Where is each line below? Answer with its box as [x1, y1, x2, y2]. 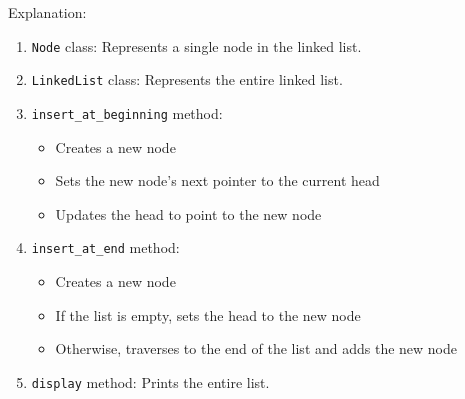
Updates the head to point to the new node [55, 203, 322, 224]
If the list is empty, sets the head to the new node [55, 304, 361, 325]
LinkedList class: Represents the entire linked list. [31, 69, 343, 90]
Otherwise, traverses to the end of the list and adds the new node [55, 338, 458, 359]
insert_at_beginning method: [31, 102, 223, 123]
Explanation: [8, 2, 87, 22]
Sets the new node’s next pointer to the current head [55, 170, 380, 191]
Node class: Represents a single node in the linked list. [31, 35, 362, 56]
